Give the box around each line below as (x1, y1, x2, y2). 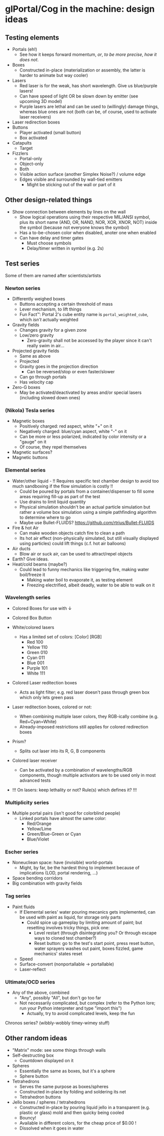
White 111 (26, 670, 46, 676)
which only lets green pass (19, 694, 74, 700)
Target (19, 145, 33, 151)
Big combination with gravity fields (12, 880, 82, 886)
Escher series (5, 848, 39, 855)
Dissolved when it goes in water (19, 1125, 84, 1131)
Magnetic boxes (12, 418, 45, 424)
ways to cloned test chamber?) (34, 935, 97, 941)
